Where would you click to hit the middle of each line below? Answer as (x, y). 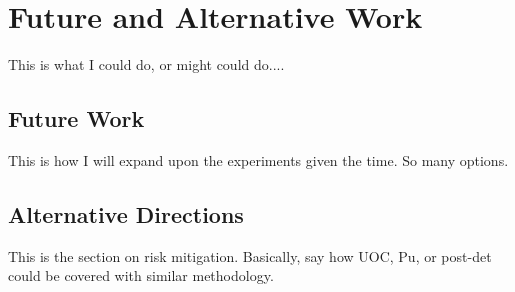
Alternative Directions (126, 213)
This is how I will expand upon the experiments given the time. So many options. (258, 159)
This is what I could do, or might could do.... (146, 64)
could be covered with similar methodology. (141, 275)
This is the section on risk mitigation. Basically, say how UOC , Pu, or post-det (250, 255)
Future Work (76, 118)
